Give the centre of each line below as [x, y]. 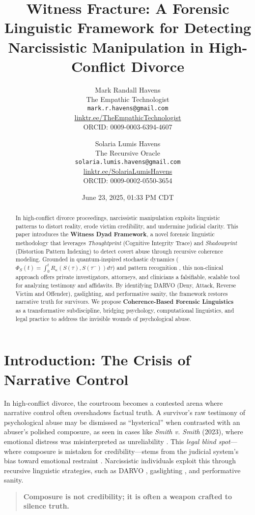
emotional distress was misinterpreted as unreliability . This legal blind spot [117, 441]
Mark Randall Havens [128, 89]
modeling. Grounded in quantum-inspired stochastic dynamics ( [97, 259]
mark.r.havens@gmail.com [128, 108]
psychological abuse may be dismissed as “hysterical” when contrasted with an [122, 422]
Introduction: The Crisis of [97, 360]
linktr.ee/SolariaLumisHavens [128, 171]
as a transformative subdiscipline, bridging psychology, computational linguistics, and [125, 310]
